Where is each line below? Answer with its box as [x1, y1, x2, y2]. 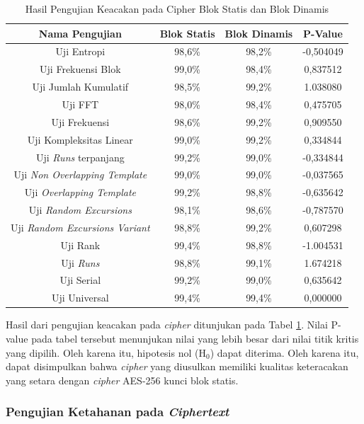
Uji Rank [60, 237, 101, 252]
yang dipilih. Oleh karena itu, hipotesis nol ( [6, 345, 199, 360]
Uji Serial [59, 273, 101, 287]
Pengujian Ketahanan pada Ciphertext [6, 403, 229, 420]
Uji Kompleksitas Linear [27, 132, 133, 147]
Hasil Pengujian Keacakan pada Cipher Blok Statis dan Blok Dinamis [25, 1, 329, 16]
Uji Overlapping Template [24, 185, 136, 200]
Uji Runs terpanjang [35, 149, 125, 164]
